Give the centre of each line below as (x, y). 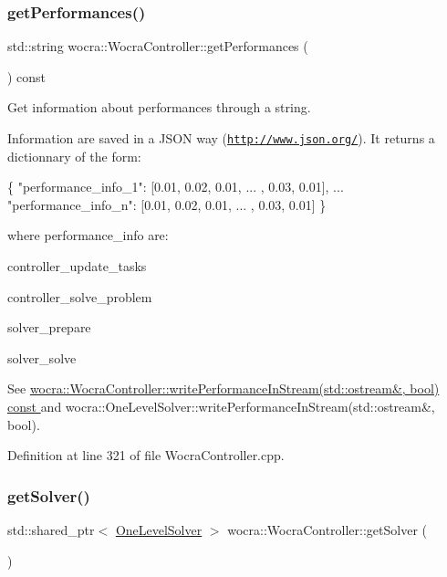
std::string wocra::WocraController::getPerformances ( (158, 46)
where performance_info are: (88, 235)
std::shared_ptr (51, 530)
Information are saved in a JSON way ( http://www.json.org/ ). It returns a (221, 138)
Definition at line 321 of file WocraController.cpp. (146, 455)
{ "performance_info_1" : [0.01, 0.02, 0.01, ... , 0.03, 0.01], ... (176, 187)
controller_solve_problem (80, 296)
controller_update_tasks (77, 266)
